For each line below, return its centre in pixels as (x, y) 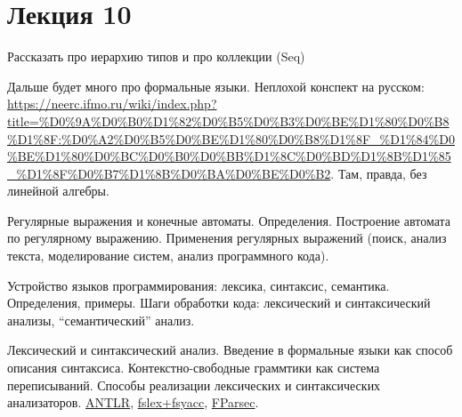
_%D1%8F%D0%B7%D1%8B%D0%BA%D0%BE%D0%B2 (169, 173)
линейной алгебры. (58, 191)
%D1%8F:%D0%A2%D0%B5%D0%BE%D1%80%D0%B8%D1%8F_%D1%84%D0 (231, 138)
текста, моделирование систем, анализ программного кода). (168, 256)
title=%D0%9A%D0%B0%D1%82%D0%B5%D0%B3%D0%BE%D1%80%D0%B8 (228, 120)
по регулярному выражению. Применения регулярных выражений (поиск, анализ (227, 238)
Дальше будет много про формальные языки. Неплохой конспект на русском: (216, 86)
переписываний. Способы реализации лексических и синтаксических (194, 385)
